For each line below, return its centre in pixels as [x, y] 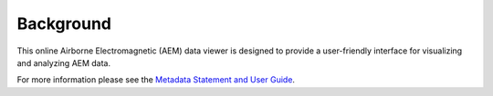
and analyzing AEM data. [64, 62]
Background [64, 24]
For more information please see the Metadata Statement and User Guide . [156, 80]
